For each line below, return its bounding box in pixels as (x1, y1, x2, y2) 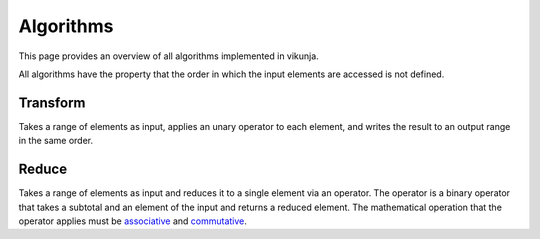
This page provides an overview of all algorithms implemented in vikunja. (18, 50, 319, 62)
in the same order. (18, 135, 94, 147)
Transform (18, 94, 86, 111)
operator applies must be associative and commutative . (18, 215, 247, 227)
